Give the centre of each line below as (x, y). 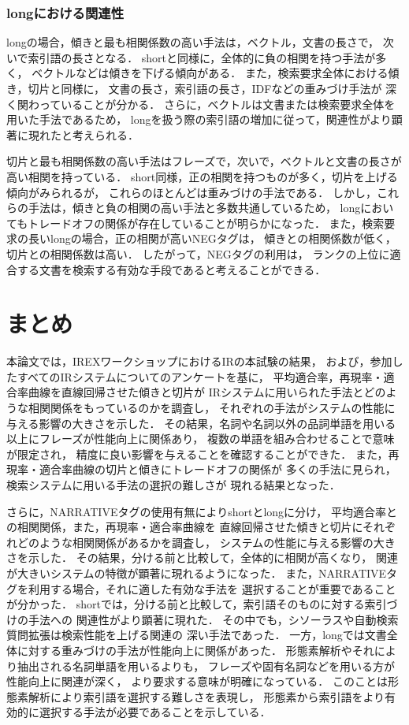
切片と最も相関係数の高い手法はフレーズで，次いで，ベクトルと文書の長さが (204, 161)
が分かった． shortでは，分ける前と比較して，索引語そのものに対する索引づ (202, 604)
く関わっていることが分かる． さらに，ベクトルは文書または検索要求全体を (201, 104)
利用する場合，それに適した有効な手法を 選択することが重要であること (212, 588)
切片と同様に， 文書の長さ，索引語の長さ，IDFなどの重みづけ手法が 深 (212, 88)
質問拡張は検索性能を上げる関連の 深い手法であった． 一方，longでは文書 (197, 635)
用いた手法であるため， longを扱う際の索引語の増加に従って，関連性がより (199, 119)
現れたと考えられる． (83, 134)
